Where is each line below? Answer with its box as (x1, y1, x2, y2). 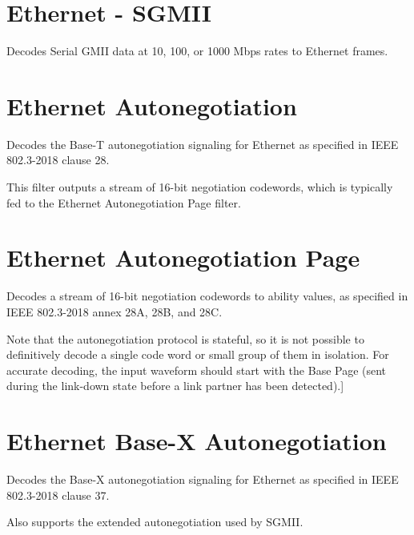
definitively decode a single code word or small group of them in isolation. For (6, 346, 389, 363)
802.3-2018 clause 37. (6, 486, 110, 503)
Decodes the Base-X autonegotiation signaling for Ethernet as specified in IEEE (6, 471, 399, 488)
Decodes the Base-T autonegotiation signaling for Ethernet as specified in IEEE (6, 135, 399, 152)
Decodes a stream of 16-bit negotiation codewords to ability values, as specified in (6, 288, 408, 304)
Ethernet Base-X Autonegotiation (6, 424, 387, 457)
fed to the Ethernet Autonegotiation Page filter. (6, 194, 241, 211)
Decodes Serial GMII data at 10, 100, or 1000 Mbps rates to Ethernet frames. (6, 42, 388, 59)
